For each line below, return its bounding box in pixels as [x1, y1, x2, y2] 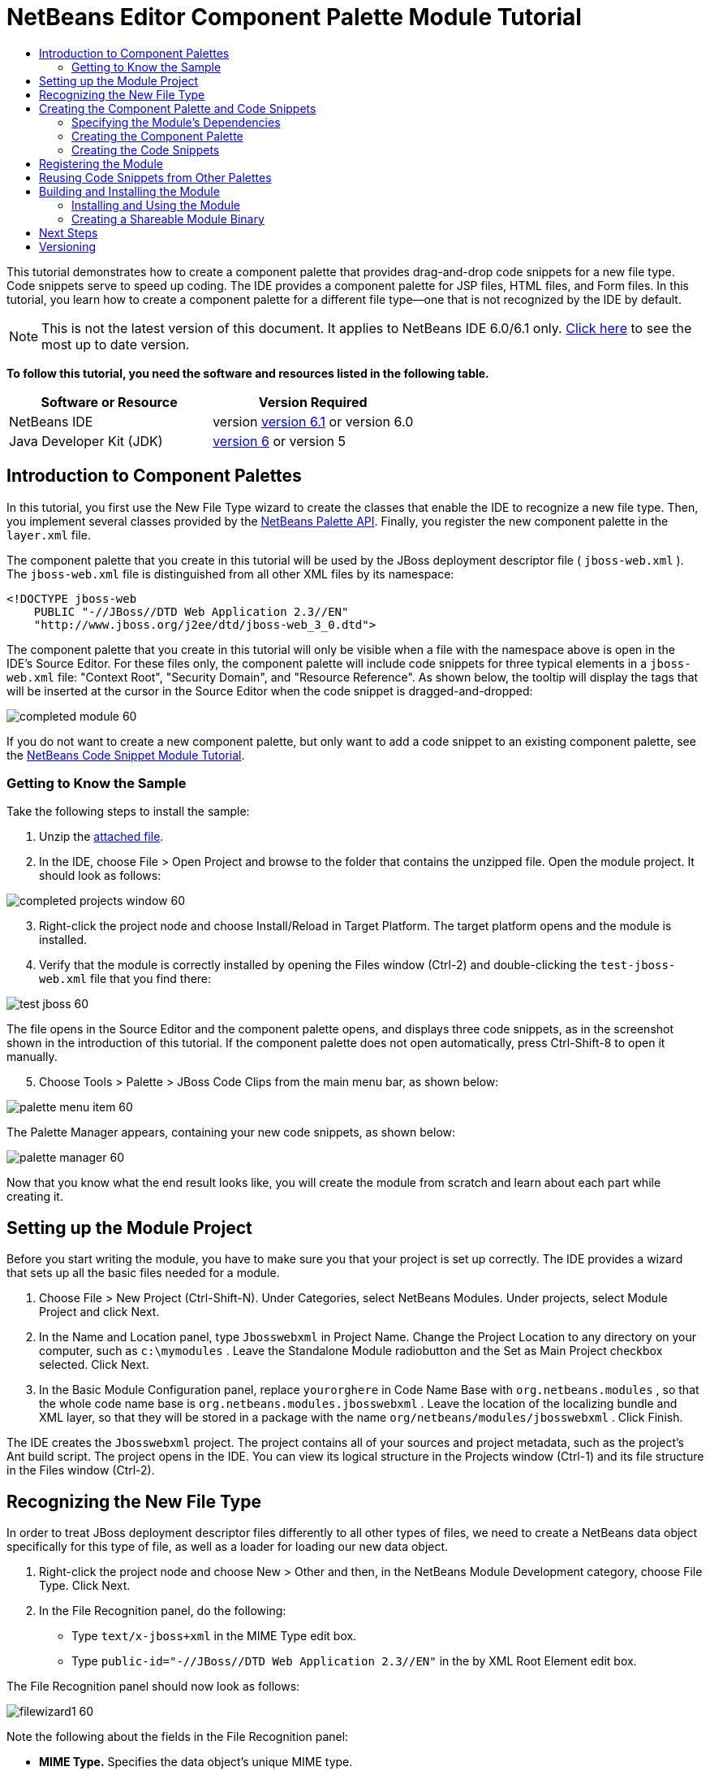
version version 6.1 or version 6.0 [213, 413, 414, 430]
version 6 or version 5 [213, 432, 346, 449]
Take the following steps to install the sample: [6, 804, 250, 819]
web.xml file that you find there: [39, 972, 212, 986]
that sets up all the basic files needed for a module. [6, 1266, 280, 1280]
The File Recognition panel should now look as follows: [6, 1679, 300, 1694]
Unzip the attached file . [39, 829, 164, 844]
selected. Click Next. [39, 1357, 149, 1372]
